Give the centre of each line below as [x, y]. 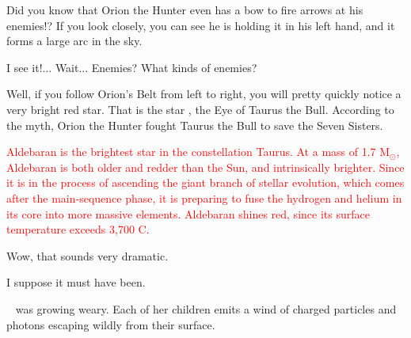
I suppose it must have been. [76, 282]
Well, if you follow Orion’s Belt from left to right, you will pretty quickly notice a [204, 94]
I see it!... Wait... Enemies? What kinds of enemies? [132, 67]
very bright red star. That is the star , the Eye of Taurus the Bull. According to [200, 109]
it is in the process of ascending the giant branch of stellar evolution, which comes [205, 182]
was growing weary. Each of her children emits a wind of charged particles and [206, 308]
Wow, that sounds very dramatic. [88, 255]
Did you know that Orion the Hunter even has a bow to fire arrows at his [185, 9]
